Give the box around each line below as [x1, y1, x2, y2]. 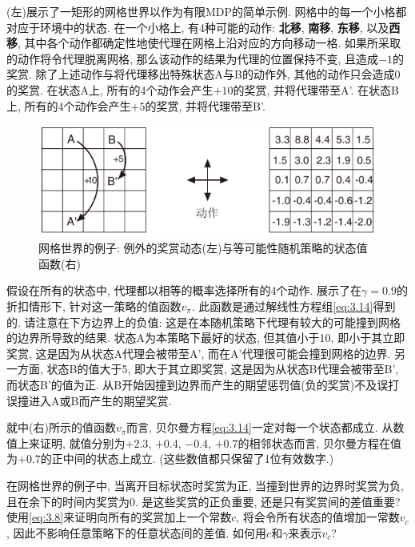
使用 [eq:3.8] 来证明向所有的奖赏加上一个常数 [6, 509, 232, 525]
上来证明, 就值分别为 [17, 434, 126, 451]
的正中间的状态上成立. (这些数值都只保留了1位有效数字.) [40, 450, 334, 467]
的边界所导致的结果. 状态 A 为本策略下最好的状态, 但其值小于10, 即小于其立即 [6, 329, 405, 346]
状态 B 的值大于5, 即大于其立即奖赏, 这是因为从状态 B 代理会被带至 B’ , [46, 360, 399, 377]
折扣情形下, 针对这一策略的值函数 [6, 297, 182, 314]
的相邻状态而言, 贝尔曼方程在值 [237, 434, 402, 451]
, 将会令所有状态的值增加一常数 [236, 509, 400, 525]
